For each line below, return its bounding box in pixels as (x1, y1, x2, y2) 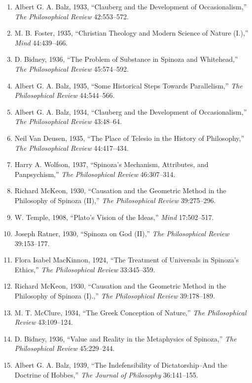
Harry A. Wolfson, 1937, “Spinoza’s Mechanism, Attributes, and (14, 159, 209, 170)
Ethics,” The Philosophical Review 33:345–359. (14, 264, 155, 274)
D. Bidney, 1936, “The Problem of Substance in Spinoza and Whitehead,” (14, 54, 238, 64)
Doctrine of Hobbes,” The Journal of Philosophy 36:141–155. (14, 369, 198, 380)
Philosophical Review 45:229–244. (14, 343, 115, 353)
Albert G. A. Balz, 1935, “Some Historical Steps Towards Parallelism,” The (14, 80, 243, 90)
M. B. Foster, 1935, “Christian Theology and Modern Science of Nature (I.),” (14, 28, 249, 38)
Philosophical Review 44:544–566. (14, 90, 115, 100)
